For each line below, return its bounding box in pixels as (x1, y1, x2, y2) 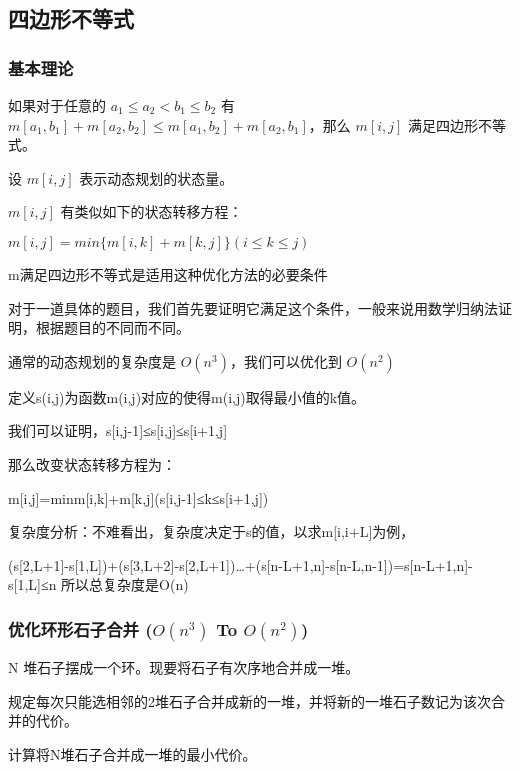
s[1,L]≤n (8, 574, 57, 595)
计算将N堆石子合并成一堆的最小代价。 (8, 743, 257, 764)
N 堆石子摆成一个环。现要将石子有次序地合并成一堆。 (8, 657, 360, 678)
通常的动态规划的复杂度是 (8, 350, 176, 371)
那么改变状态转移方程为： (8, 453, 176, 474)
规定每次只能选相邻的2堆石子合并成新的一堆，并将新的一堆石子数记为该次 (8, 690, 491, 711)
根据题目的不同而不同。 (35, 317, 190, 338)
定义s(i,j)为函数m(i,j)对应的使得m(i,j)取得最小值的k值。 (8, 386, 366, 407)
